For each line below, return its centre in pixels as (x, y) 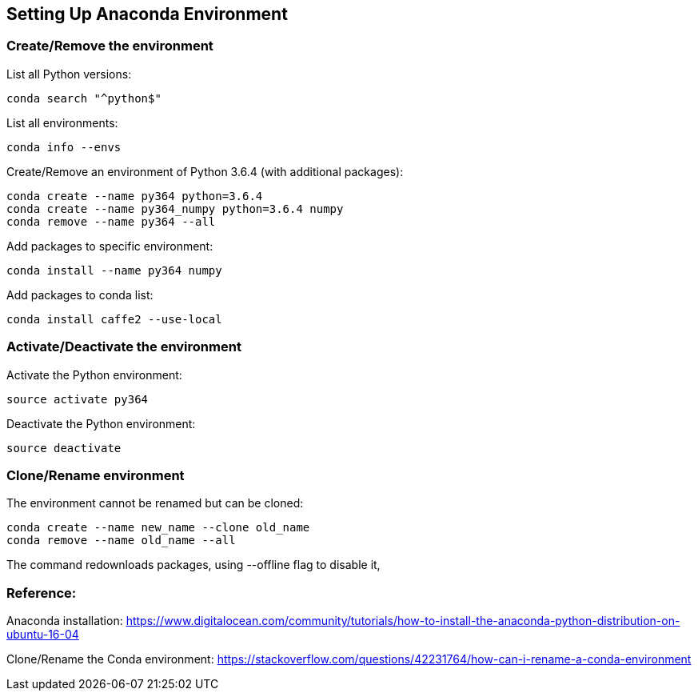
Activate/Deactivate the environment (124, 347)
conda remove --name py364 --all (111, 221)
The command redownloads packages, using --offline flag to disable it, (193, 565)
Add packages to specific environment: (110, 246)
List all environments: (62, 122)
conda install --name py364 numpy (114, 270)
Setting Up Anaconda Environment (147, 14)
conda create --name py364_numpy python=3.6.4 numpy (175, 208)
